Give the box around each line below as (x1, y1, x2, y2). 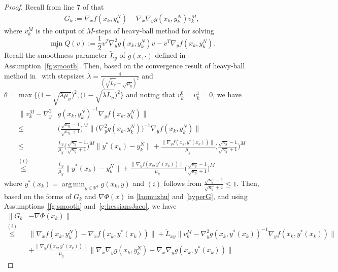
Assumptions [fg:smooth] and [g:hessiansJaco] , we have (4, 201, 177, 211)
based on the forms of (4, 190, 72, 201)
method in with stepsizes (4, 70, 85, 81)
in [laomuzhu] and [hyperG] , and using (128, 190, 248, 201)
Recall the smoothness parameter (4, 50, 108, 60)
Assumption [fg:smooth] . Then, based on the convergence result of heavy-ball (4, 60, 245, 70)
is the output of (36, 25, 84, 35)
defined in (155, 50, 186, 60)
